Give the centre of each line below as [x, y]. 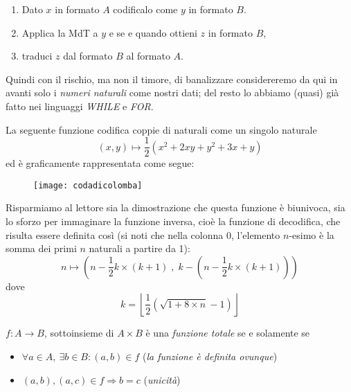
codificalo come [145, 9]
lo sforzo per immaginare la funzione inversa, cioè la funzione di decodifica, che [173, 221]
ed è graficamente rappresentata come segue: [100, 163]
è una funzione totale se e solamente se [228, 333]
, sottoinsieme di [79, 333]
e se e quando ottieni [153, 32]
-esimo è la [312, 234]
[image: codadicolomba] [88, 185]
